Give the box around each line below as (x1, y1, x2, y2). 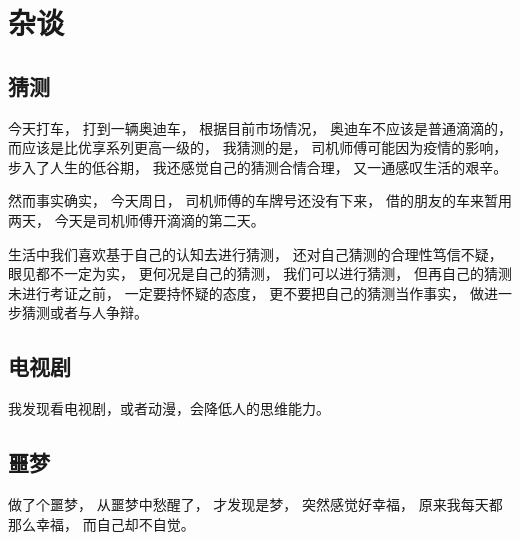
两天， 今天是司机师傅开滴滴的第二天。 (8, 209, 265, 230)
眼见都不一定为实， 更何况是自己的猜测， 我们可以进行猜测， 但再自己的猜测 (8, 263, 512, 284)
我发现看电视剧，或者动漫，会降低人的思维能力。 (8, 398, 330, 419)
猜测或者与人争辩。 (21, 302, 148, 323)
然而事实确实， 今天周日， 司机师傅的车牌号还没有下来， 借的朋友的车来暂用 (8, 190, 512, 211)
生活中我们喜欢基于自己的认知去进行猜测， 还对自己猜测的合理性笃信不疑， (8, 243, 503, 264)
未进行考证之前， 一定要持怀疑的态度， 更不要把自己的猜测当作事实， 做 (8, 282, 484, 303)
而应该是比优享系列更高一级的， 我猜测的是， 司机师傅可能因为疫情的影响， (8, 137, 508, 158)
